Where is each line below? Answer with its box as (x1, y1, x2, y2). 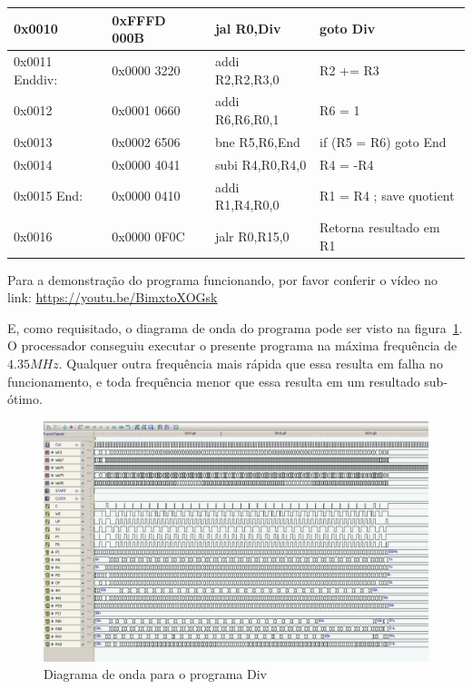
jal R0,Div (214, 19, 281, 38)
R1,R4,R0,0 (214, 195, 280, 214)
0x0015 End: (14, 186, 84, 205)
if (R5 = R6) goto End (320, 132, 447, 151)
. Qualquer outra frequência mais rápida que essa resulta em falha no (58, 354, 443, 372)
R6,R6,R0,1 (214, 109, 280, 128)
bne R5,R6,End (214, 132, 300, 151)
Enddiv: (14, 69, 58, 88)
